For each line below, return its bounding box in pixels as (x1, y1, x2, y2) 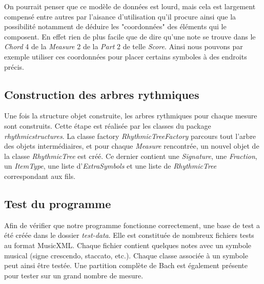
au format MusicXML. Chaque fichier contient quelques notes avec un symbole (4, 239, 252, 250)
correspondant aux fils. (4, 170, 76, 181)
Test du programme (4, 195, 111, 211)
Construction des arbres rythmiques (4, 86, 199, 102)
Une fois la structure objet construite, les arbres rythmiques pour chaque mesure (4, 110, 257, 121)
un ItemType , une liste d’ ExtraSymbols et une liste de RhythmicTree (4, 160, 217, 171)
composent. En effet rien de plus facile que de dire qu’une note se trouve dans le (4, 31, 256, 42)
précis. (4, 61, 25, 72)
